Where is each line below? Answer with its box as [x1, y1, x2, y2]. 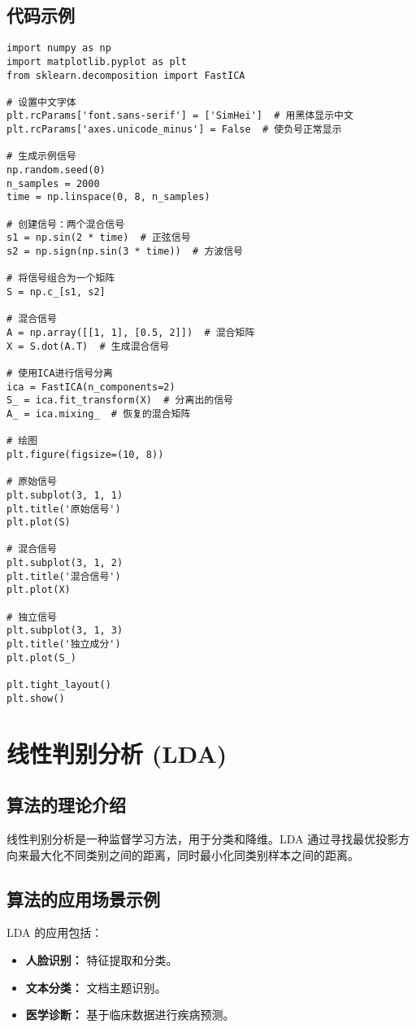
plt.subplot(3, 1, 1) [6, 489, 123, 501]
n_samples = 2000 [6, 177, 100, 189]
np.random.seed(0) [6, 164, 106, 176]
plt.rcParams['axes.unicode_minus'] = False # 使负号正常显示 [6, 124, 342, 136]
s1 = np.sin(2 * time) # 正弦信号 [6, 232, 191, 244]
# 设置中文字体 [6, 96, 76, 108]
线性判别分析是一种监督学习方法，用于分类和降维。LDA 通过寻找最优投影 [6, 830, 399, 847]
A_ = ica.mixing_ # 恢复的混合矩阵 [6, 407, 191, 420]
